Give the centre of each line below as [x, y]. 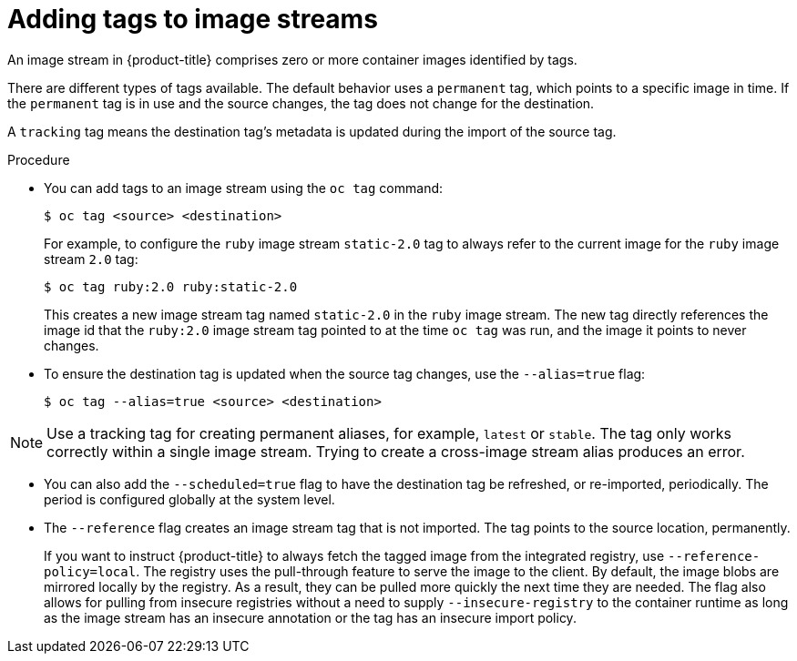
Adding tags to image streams [193, 19]
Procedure [39, 159]
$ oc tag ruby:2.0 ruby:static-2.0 [171, 286]
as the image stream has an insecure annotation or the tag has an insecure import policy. [310, 617]
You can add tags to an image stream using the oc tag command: [244, 188]
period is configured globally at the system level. [189, 499]
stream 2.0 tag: [91, 259]
